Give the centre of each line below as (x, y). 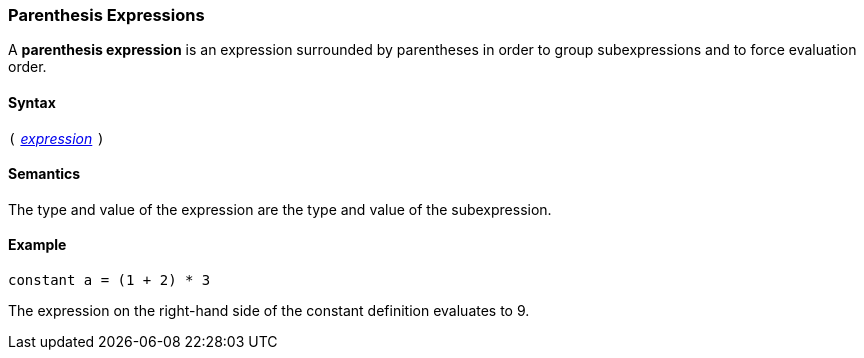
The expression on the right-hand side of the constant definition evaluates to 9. (269, 311)
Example (37, 245)
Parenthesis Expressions (106, 15)
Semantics (44, 174)
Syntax (32, 102)
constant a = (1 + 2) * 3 (109, 280)
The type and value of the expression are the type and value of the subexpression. (280, 209)
